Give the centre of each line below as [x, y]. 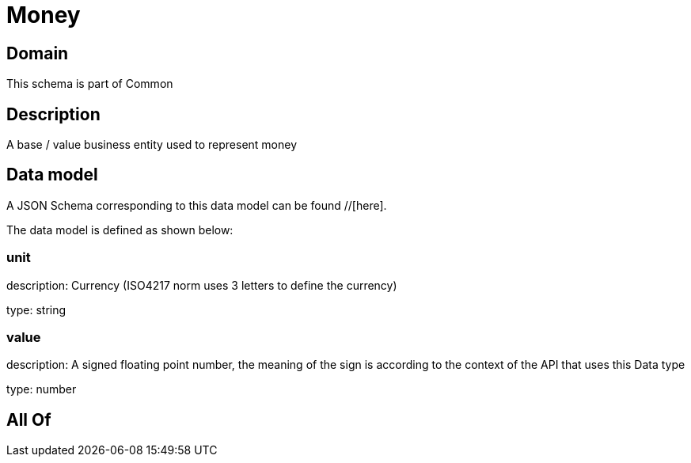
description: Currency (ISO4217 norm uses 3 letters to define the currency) [202, 285]
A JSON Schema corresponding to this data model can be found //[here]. [197, 205]
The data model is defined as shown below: [120, 230]
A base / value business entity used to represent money [152, 145]
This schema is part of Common [90, 84]
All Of [29, 419]
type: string [36, 309]
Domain [38, 53]
